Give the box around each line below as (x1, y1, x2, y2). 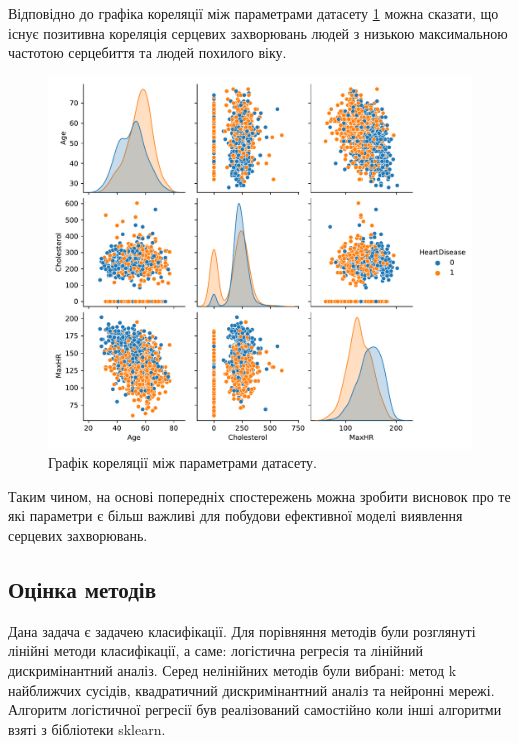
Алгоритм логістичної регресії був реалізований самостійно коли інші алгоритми (8, 699, 502, 720)
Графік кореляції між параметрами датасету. (48, 452, 318, 473)
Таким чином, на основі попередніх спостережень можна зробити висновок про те (8, 485, 511, 506)
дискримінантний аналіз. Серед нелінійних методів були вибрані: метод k (8, 659, 457, 680)
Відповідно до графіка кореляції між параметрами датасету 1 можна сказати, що (8, 3, 499, 23)
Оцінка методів (8, 573, 157, 604)
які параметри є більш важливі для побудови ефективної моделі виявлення (8, 505, 463, 526)
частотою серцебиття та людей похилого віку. (8, 42, 287, 63)
